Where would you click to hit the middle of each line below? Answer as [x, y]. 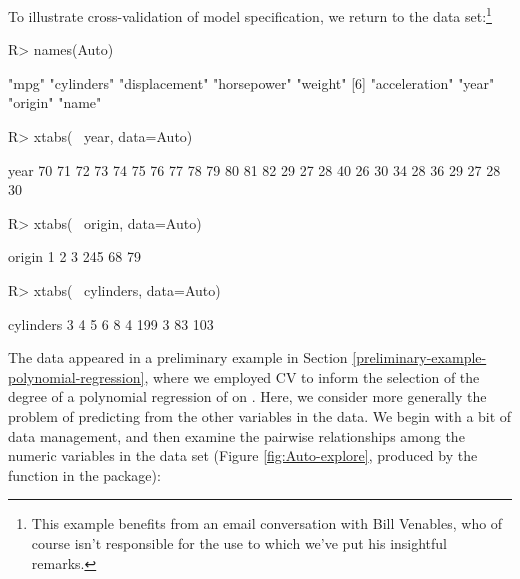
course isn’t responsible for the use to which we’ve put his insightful [239, 542]
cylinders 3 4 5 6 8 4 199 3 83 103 [111, 323]
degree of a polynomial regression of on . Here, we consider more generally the [247, 396]
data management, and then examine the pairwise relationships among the [236, 435]
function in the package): [84, 474]
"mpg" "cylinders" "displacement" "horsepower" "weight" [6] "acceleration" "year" [251, 82]
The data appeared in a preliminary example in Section [178, 357]
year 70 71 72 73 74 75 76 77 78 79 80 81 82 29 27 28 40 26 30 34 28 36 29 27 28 [254, 169]
